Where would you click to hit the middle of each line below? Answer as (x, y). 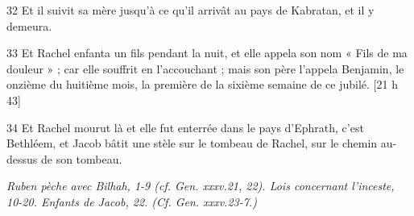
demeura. (29, 25)
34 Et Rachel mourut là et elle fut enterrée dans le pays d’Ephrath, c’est (185, 127)
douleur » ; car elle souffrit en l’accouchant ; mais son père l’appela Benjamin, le (205, 68)
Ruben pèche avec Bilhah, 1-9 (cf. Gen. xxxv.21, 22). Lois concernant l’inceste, (201, 186)
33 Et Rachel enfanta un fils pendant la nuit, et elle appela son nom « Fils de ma (207, 53)
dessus (22, 158)
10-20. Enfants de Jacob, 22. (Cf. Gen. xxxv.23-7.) (132, 201)
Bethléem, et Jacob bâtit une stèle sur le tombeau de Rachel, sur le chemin (192, 143)
